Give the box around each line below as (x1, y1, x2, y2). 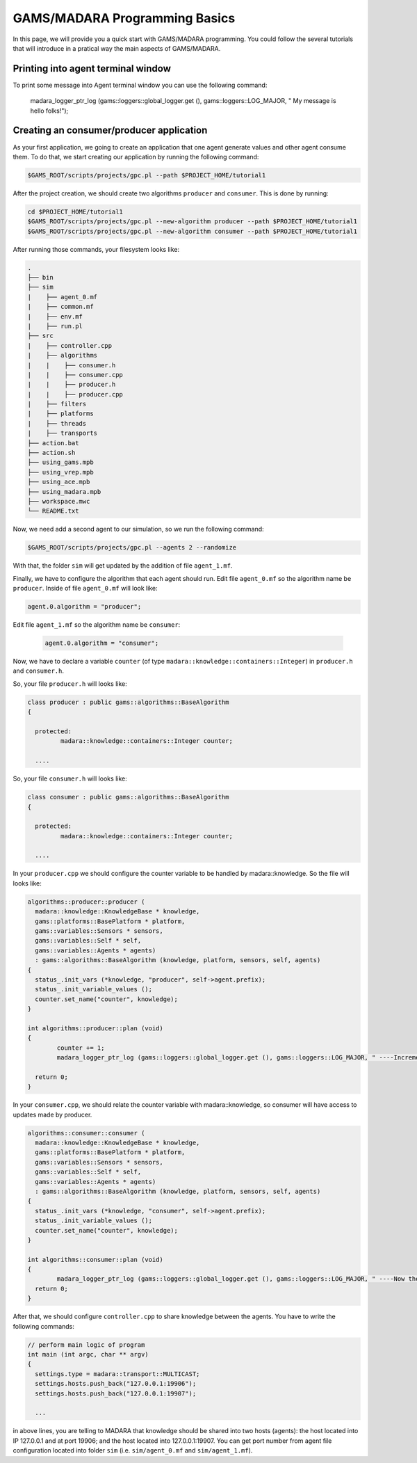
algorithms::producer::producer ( (27, 897, 145, 906)
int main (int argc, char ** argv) (27, 1350, 149, 1359)
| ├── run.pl (27, 322, 83, 330)
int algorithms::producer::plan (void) (27, 1024, 163, 1032)
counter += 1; (56, 1044, 105, 1052)
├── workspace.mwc (27, 497, 90, 505)
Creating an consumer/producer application (13, 125, 208, 136)
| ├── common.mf (27, 303, 94, 311)
